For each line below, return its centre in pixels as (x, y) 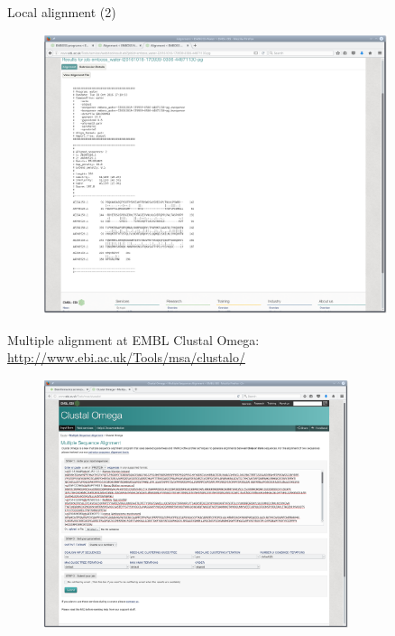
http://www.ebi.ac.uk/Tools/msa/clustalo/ (126, 357)
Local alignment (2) (62, 12)
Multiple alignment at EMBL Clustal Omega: (133, 339)
